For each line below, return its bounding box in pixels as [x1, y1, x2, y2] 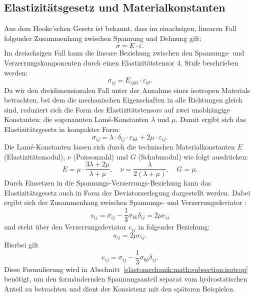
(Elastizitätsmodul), [4, 151, 65, 161]
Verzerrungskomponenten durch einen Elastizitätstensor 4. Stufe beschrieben [4, 57, 238, 67]
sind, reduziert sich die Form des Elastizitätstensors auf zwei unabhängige [4, 104, 230, 114]
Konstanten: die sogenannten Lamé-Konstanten [4, 114, 149, 124]
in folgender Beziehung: [138, 221, 210, 232]
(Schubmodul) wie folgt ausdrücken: [138, 151, 248, 161]
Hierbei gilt [4, 239, 39, 250]
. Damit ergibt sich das [175, 114, 246, 124]
